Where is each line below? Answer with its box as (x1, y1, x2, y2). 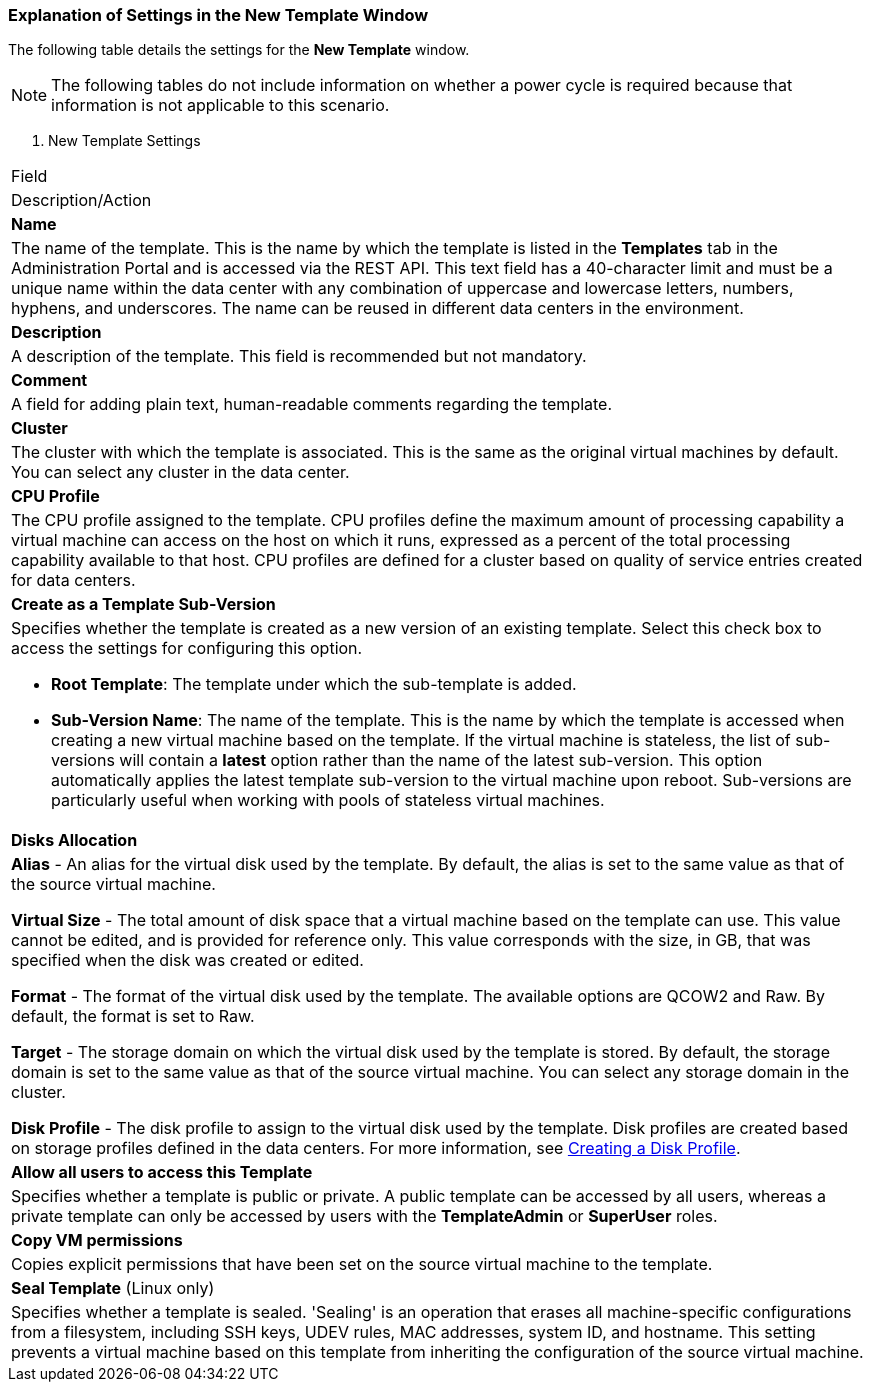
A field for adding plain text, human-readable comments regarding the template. (11, 394, 613, 415)
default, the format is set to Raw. (11, 1006, 255, 1027)
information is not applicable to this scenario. (51, 95, 390, 116)
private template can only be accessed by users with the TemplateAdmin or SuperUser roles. (11, 1206, 718, 1227)
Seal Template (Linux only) (11, 1278, 215, 1299)
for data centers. (11, 570, 136, 591)
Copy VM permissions (11, 1230, 183, 1251)
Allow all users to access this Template (11, 1162, 313, 1183)
